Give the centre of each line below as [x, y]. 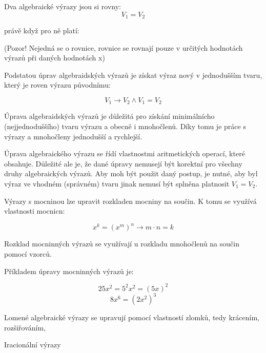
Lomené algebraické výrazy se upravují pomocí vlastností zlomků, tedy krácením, [132, 317]
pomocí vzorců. [28, 253]
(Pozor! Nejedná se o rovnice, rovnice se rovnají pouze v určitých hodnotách [124, 47]
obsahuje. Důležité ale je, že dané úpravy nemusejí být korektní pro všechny [123, 163]
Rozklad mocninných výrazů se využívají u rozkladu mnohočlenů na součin [122, 244]
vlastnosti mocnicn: [35, 211]
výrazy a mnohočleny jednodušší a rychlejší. [73, 136]
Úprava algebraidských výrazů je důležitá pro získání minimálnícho [109, 116]
